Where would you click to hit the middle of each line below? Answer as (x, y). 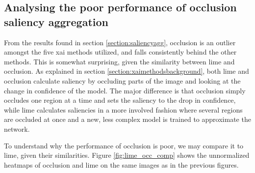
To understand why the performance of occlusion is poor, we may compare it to (124, 145)
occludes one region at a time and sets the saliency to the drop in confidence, (120, 100)
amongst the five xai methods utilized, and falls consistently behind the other (120, 52)
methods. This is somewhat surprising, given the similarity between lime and (119, 61)
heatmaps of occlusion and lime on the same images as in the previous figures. (121, 164)
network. (17, 129)
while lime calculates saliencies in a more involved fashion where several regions (123, 109)
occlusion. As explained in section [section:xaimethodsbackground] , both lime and (127, 71)
